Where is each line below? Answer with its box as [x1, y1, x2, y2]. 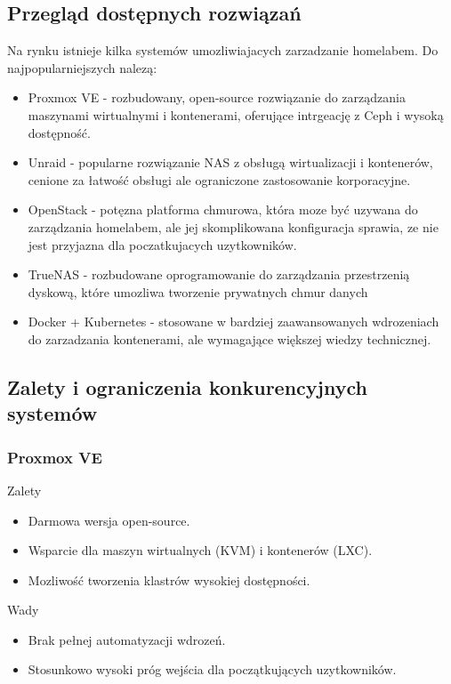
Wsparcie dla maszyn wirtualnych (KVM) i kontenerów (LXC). [28, 541, 373, 559]
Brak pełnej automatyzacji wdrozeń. [28, 630, 226, 648]
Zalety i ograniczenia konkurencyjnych [7, 373, 367, 400]
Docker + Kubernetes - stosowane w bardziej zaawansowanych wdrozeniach [28, 312, 439, 331]
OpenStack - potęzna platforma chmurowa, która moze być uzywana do [28, 200, 418, 219]
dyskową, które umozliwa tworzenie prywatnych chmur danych [28, 282, 368, 301]
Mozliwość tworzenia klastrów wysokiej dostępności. [28, 570, 310, 589]
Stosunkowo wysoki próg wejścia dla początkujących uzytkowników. [28, 660, 397, 679]
